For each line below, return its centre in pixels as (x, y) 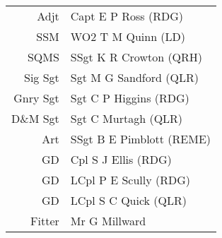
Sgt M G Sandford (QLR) (134, 77)
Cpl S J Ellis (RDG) (121, 159)
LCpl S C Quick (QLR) (129, 200)
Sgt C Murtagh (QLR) (127, 118)
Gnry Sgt (36, 98)
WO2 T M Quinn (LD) (128, 36)
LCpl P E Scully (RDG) (130, 180)
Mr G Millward (108, 221)
